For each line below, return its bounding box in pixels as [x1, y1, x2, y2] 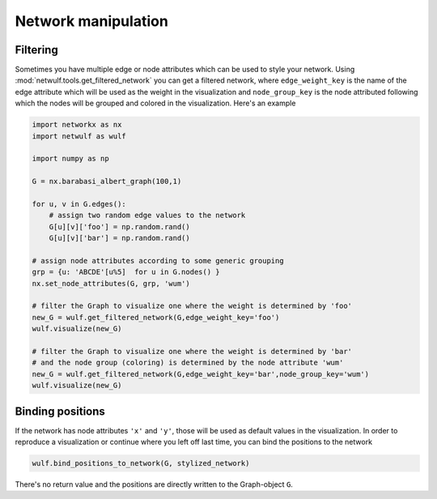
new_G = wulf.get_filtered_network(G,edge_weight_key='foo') [32, 313, 280, 322]
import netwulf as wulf [32, 131, 127, 141]
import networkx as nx [32, 120, 122, 130]
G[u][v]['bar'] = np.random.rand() [49, 233, 190, 243]
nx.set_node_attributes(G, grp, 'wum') [32, 279, 190, 288]
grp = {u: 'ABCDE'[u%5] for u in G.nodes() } [32, 267, 220, 277]
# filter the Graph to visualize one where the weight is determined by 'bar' [32, 347, 352, 356]
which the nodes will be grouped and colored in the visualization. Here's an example [15, 98, 296, 109]
